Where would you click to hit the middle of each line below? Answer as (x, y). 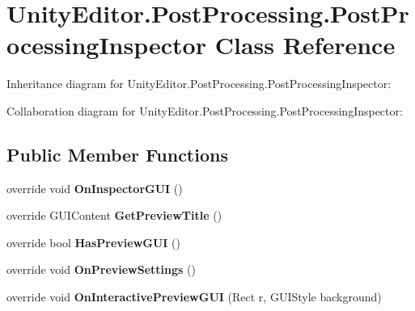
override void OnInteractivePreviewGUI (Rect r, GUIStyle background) (194, 297)
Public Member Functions (117, 154)
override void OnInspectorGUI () (95, 188)
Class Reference (305, 45)
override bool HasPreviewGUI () (93, 242)
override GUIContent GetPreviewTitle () (114, 215)
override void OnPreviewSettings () (101, 269)
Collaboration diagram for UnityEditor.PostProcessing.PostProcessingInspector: (205, 110)
